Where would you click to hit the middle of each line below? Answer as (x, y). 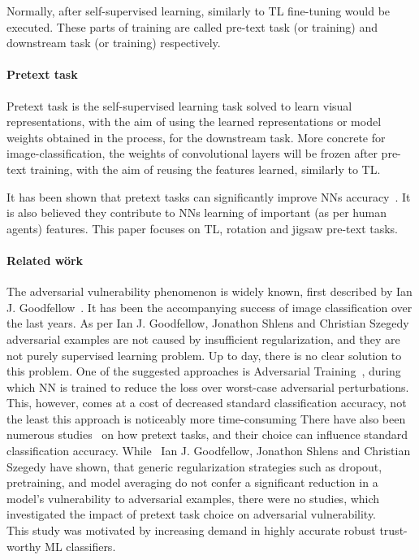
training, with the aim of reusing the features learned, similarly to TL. (205, 169)
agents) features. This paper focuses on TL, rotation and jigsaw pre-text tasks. (203, 228)
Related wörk (45, 260)
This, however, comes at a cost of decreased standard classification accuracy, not (207, 403)
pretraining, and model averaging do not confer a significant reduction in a (192, 482)
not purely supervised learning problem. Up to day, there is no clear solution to (204, 355)
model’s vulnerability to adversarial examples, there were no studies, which (193, 498)
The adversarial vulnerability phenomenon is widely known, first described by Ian (209, 291)
